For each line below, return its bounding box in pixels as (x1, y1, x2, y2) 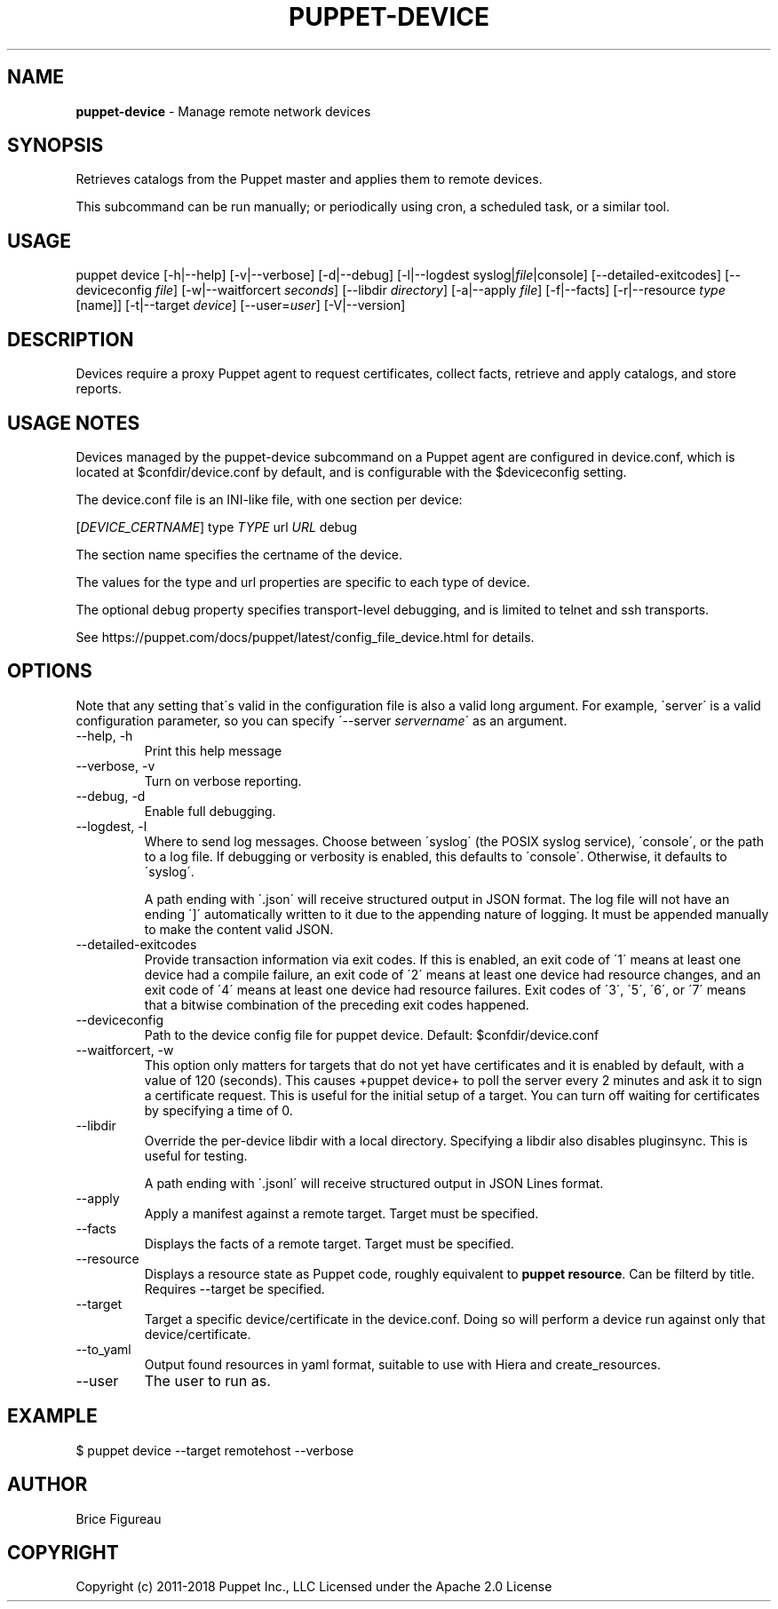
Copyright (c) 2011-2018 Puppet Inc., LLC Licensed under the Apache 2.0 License (75, 1579, 552, 1595)
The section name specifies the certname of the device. (75, 546, 403, 562)
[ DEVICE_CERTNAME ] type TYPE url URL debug (75, 519, 358, 535)
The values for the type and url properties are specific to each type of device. (75, 574, 530, 590)
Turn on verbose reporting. (144, 773, 302, 789)
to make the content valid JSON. (144, 921, 334, 937)
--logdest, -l (75, 818, 147, 834)
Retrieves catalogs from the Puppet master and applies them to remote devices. (75, 171, 543, 187)
